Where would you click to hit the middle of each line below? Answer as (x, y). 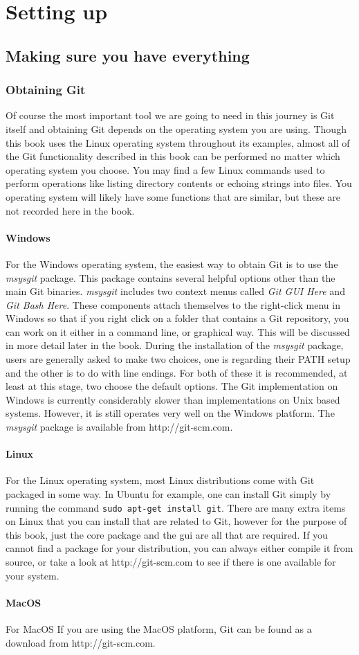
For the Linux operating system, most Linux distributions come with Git (160, 480)
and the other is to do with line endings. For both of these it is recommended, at (177, 372)
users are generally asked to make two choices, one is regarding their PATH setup (178, 359)
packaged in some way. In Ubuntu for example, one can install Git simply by (168, 494)
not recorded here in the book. (70, 210)
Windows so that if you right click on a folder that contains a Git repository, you (177, 318)
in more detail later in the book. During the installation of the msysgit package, (175, 345)
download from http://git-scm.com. (81, 642)
